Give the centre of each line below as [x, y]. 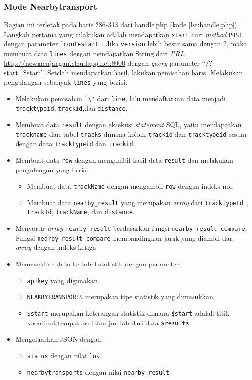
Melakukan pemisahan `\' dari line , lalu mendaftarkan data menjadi [120, 98]
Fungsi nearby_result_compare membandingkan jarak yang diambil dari [125, 237]
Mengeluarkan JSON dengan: [59, 339]
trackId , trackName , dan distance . [81, 212]
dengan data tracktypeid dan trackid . [75, 143]
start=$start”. [25, 72]
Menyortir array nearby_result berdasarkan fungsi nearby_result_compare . [131, 228]
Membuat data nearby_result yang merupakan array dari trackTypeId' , [138, 202]
